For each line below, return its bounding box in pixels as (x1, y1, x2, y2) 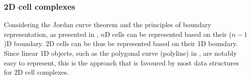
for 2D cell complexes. (4, 67, 69, 77)
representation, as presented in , (4, 29, 99, 39)
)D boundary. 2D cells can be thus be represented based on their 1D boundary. (4, 38, 238, 48)
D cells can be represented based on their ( (104, 29, 232, 39)
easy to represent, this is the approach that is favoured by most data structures (4, 57, 239, 67)
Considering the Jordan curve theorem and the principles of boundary (4, 19, 211, 30)
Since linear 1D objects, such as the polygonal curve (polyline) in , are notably (4, 48, 237, 58)
